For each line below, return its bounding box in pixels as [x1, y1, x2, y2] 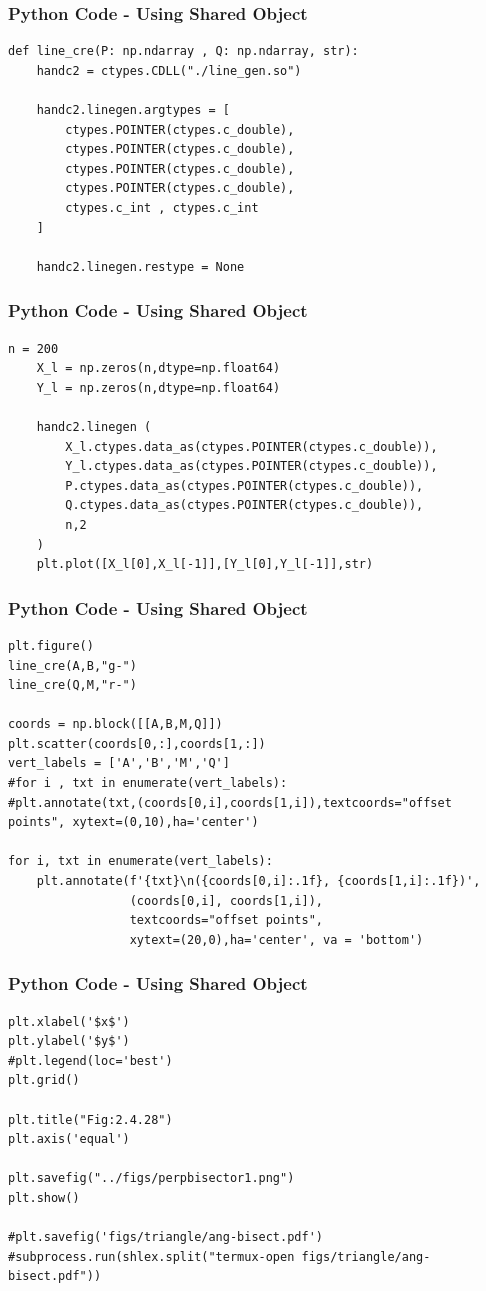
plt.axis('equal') [8, 1132, 130, 1147]
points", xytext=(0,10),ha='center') [8, 815, 259, 830]
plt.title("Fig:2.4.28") [8, 1112, 173, 1127]
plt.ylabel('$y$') [8, 1034, 130, 1049]
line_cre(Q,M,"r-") [8, 678, 137, 693]
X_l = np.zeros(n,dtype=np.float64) [36, 361, 281, 376]
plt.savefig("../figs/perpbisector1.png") [8, 1171, 295, 1186]
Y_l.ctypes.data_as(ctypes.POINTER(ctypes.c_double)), [65, 459, 438, 474]
